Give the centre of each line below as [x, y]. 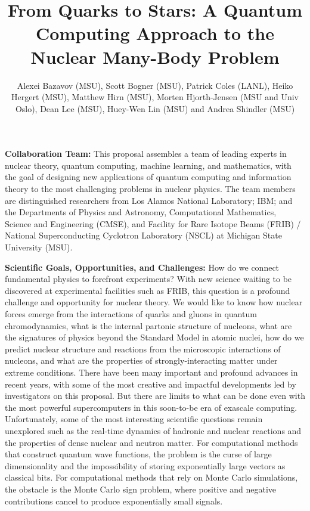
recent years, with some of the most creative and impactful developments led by [151, 384]
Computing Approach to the [155, 33]
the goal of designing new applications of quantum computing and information [148, 177]
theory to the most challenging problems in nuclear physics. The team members [150, 189]
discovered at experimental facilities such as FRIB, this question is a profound [148, 290]
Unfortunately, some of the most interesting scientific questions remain [134, 419]
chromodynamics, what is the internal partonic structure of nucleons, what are [148, 325]
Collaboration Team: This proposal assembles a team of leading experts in [146, 154]
